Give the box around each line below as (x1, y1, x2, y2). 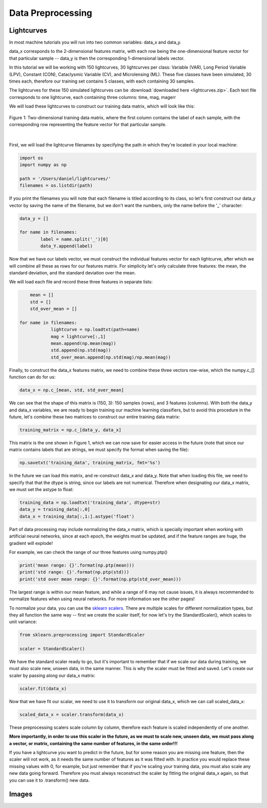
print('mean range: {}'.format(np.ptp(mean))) (19, 563, 134, 568)
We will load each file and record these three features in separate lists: (9, 279, 153, 285)
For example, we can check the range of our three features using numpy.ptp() (9, 549, 168, 555)
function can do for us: (9, 374, 56, 380)
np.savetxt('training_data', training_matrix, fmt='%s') (19, 460, 161, 466)
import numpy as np (19, 162, 67, 168)
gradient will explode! (9, 540, 53, 546)
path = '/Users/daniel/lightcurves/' (19, 176, 111, 181)
